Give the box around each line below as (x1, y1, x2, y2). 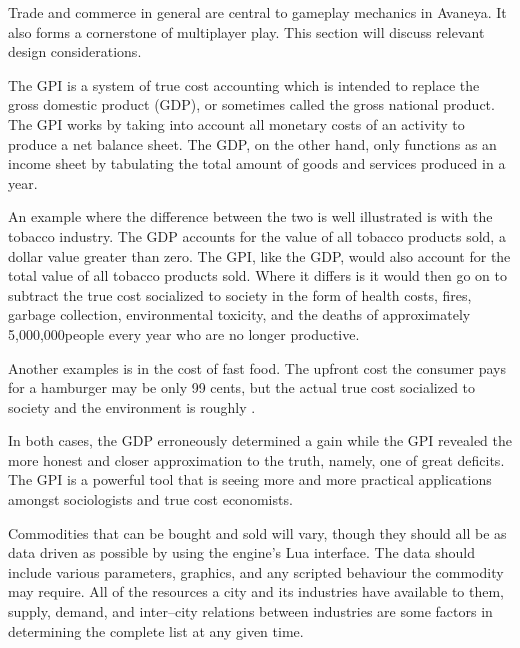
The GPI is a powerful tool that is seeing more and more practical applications (8, 469, 492, 490)
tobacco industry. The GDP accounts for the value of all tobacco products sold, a (8, 225, 506, 246)
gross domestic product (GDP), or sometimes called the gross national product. (8, 94, 495, 115)
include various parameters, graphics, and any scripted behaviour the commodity (8, 561, 504, 582)
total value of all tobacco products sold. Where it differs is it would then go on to (8, 265, 507, 286)
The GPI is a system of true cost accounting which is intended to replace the (8, 74, 480, 95)
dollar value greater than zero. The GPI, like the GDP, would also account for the (8, 245, 511, 266)
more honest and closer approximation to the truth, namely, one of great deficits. (8, 449, 505, 470)
